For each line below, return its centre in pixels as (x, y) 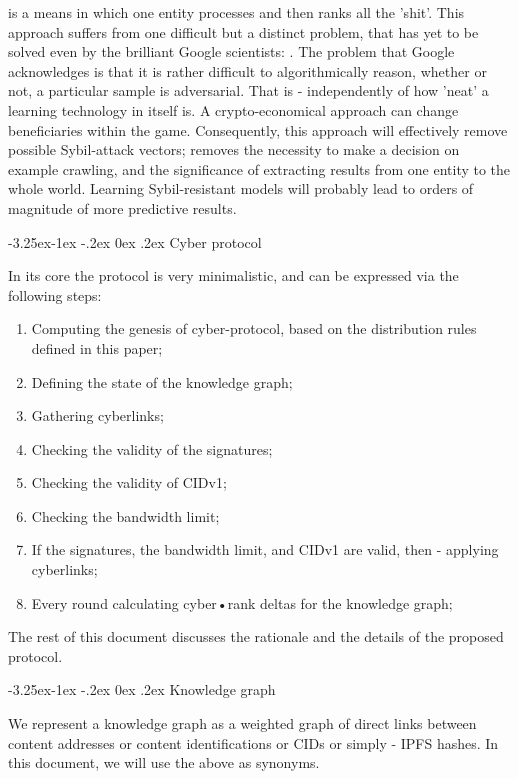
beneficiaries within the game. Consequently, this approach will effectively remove (258, 129)
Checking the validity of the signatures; (152, 448)
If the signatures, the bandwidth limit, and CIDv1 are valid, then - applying (265, 549)
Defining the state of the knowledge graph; (162, 381)
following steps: (55, 294)
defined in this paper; (97, 347)
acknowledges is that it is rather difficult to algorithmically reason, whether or (247, 70)
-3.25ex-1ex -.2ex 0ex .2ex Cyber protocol (135, 241)
